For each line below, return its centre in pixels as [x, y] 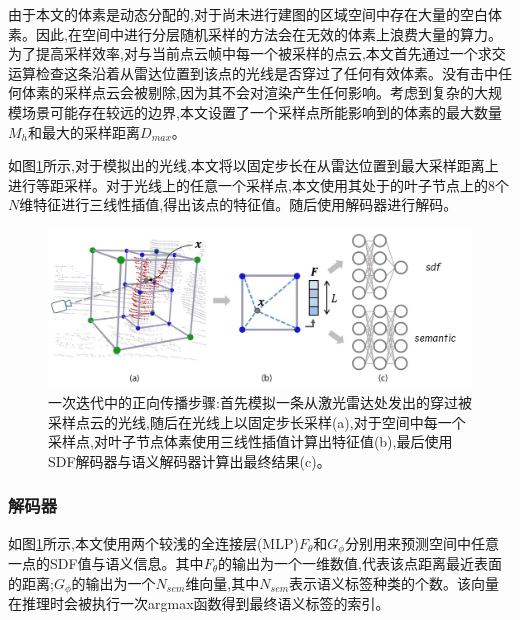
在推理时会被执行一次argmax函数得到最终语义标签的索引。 [199, 603]
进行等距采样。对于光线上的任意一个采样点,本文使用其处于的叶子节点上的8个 [258, 184]
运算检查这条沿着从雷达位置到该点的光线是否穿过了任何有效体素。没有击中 [253, 72]
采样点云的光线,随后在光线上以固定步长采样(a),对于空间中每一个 [257, 421]
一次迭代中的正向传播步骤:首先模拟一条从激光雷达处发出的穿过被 [260, 401]
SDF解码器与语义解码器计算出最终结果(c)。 [189, 460]
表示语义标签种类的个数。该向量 [394, 582]
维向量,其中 [222, 582]
